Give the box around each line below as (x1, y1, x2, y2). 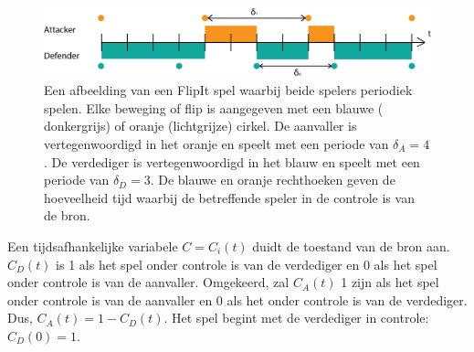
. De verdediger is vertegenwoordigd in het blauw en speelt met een (44, 152, 420, 171)
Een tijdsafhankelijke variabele (7, 236, 178, 255)
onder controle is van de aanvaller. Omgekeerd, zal (7, 272, 290, 292)
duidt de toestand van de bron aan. (252, 236, 450, 255)
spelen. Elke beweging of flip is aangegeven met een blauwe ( (44, 98, 384, 117)
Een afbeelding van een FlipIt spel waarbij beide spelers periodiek (44, 80, 413, 100)
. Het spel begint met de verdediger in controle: (163, 308, 429, 327)
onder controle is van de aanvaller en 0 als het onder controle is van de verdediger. (7, 290, 468, 309)
